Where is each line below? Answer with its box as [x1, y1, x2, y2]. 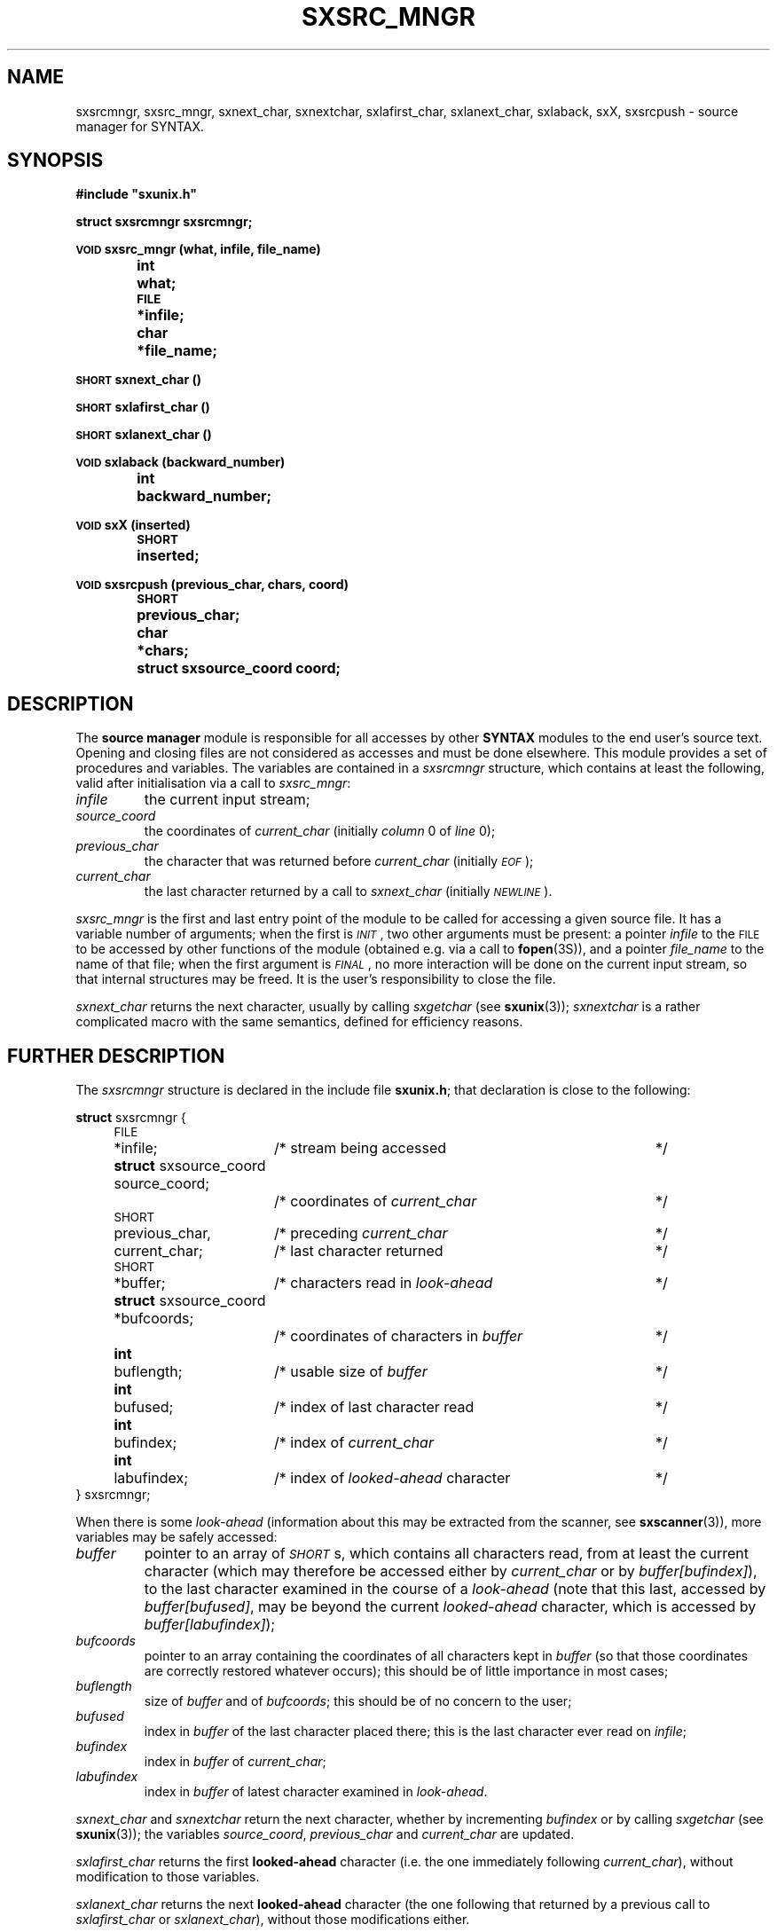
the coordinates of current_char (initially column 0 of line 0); [144, 823, 496, 839]
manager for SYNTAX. [75, 118, 205, 134]
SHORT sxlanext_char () [75, 427, 212, 443]
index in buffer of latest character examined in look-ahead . [144, 1784, 488, 1800]
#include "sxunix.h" [75, 186, 197, 202]
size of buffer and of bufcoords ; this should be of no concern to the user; [144, 1693, 572, 1709]
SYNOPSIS [7, 149, 104, 172]
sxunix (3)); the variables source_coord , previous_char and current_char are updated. [75, 1826, 575, 1842]
